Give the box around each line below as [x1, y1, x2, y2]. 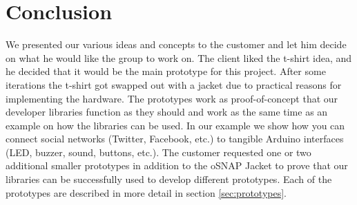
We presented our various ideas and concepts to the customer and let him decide [6, 37, 347, 52]
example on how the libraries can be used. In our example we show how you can [6, 118, 345, 132]
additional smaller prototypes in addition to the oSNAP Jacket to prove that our [6, 158, 348, 173]
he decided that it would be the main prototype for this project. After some [6, 64, 326, 78]
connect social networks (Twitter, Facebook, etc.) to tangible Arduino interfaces [6, 131, 344, 146]
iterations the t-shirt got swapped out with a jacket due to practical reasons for [6, 77, 342, 91]
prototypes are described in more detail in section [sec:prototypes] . [6, 185, 287, 199]
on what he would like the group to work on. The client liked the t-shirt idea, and [6, 50, 352, 65]
